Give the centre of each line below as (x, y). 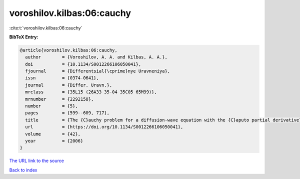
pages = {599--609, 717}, (67, 113)
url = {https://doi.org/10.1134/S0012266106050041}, (104, 127)
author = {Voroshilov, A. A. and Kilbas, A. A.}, (96, 57)
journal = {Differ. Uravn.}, (69, 85)
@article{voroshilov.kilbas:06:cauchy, (68, 50)
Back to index (23, 170)
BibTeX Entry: (24, 37)
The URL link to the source (37, 161)
